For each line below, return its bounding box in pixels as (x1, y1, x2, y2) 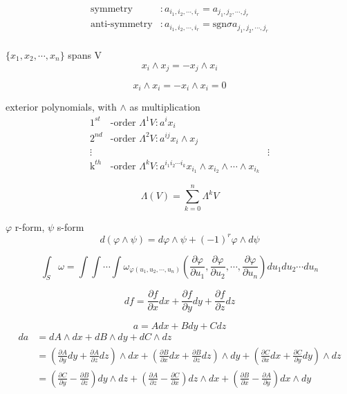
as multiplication (129, 100, 200, 114)
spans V (68, 47, 102, 62)
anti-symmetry (91, 19, 153, 30)
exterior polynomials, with (6, 100, 117, 114)
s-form (57, 219, 84, 234)
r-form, (15, 219, 45, 234)
